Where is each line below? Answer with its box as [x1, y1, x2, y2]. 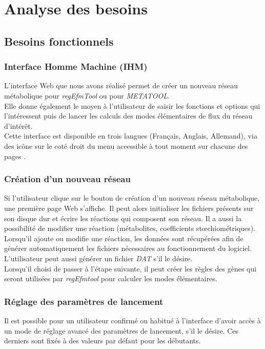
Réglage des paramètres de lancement [4, 295, 164, 307]
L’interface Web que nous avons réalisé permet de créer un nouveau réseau [4, 80, 238, 91]
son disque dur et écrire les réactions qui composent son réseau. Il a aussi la [4, 212, 242, 223]
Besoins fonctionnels [4, 33, 114, 49]
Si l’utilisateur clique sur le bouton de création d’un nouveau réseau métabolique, [4, 192, 260, 203]
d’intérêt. [4, 120, 33, 131]
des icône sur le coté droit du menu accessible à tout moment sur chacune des [4, 140, 248, 151]
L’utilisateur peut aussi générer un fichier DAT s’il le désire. [4, 253, 193, 263]
